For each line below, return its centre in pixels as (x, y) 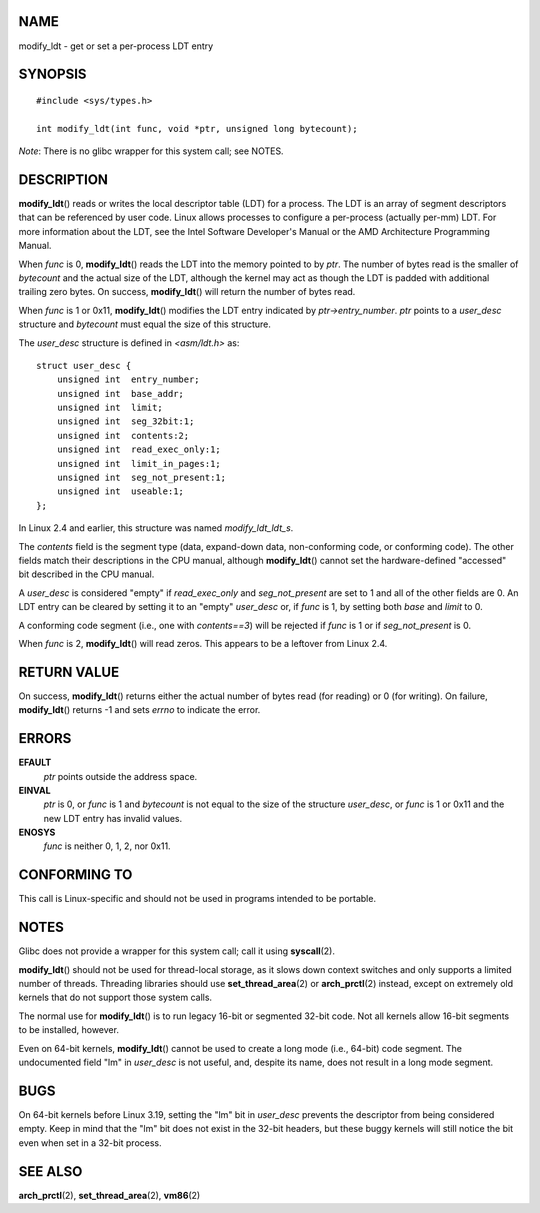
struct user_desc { (84, 365)
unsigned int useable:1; (120, 491)
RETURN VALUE (69, 671)
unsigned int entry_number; (128, 379)
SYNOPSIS (52, 74)
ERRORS (45, 738)
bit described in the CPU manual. (86, 574)
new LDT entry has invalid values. (113, 818)
